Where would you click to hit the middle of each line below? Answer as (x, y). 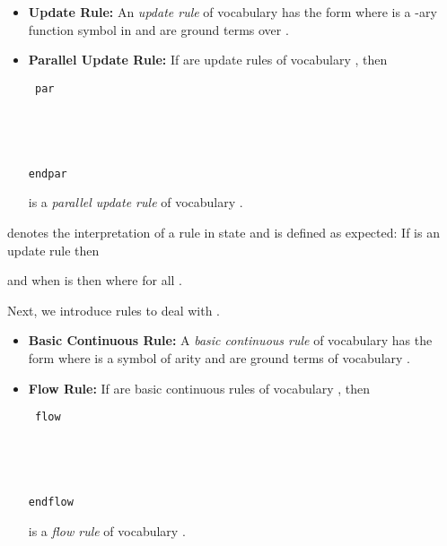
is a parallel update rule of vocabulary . (136, 202)
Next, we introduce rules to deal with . (114, 310)
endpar (48, 173)
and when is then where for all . (95, 280)
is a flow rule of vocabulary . (107, 530)
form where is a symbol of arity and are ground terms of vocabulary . (219, 358)
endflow (51, 503)
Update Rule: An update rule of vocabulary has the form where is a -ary (232, 12)
